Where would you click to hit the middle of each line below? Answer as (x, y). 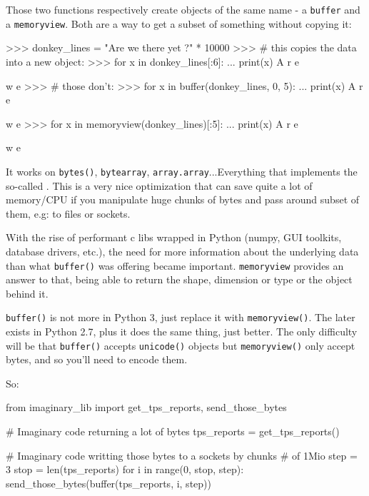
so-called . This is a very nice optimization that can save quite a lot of (159, 185)
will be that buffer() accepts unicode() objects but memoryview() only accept (181, 345)
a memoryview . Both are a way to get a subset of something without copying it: (179, 23)
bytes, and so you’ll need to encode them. (97, 359)
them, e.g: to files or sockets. (68, 213)
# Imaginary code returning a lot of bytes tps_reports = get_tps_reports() (173, 431)
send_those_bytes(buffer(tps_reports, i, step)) (108, 483)
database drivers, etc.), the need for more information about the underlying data (182, 251)
